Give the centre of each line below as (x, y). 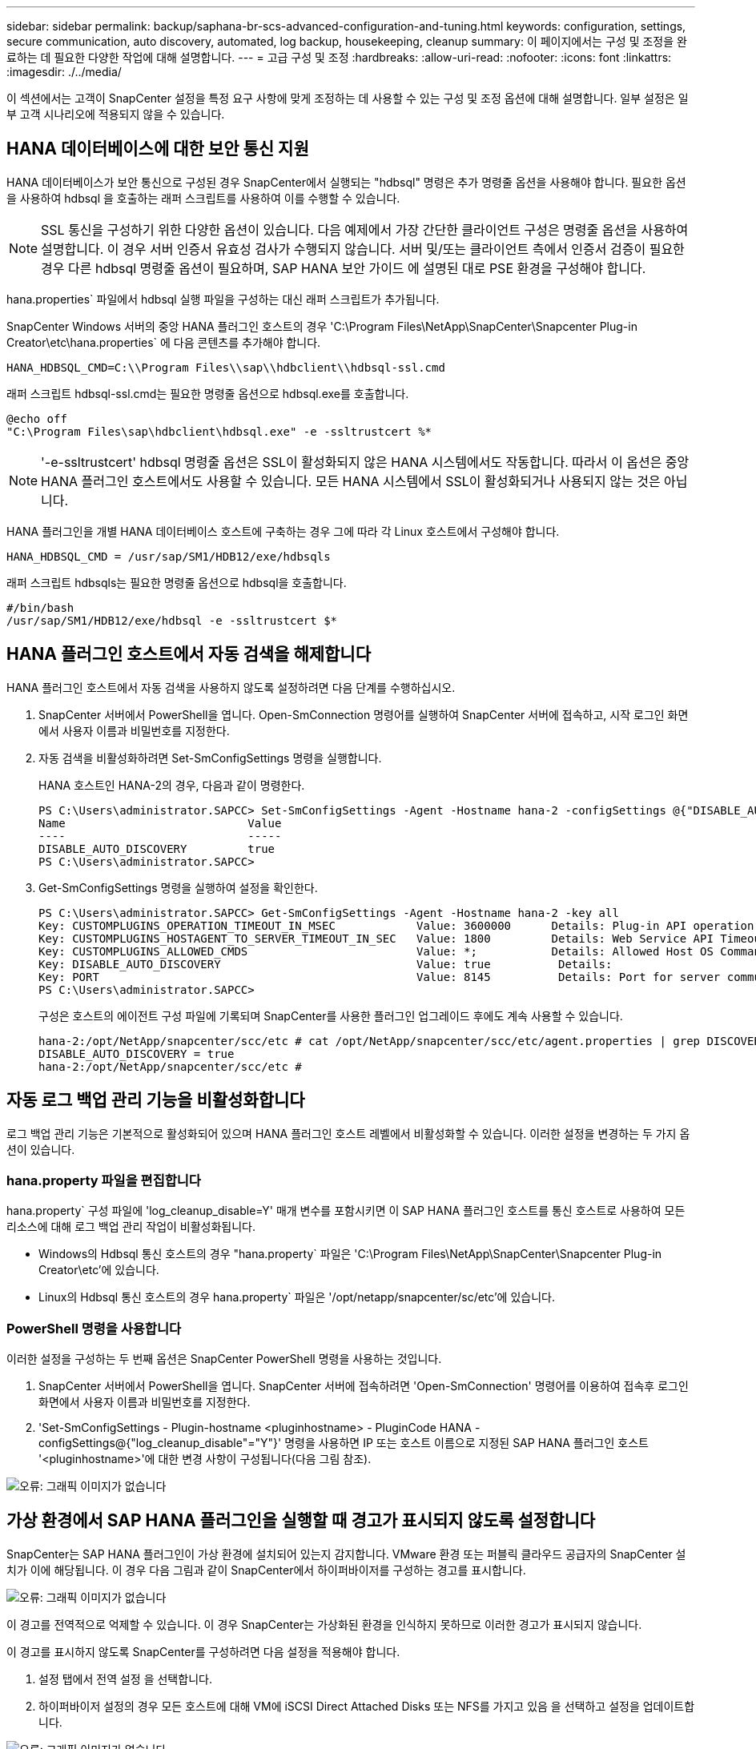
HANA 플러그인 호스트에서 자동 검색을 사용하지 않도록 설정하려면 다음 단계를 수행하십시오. (231, 687)
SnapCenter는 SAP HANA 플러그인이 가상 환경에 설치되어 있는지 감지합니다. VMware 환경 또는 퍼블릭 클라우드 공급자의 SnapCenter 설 (346, 1554)
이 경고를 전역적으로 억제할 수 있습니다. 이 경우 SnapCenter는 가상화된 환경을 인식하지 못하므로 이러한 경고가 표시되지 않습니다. (324, 1624)
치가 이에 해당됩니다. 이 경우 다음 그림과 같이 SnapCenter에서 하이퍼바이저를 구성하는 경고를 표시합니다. (266, 1570)
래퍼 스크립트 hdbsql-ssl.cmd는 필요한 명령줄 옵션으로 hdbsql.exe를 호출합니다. (208, 393)
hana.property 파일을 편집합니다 (104, 1180)
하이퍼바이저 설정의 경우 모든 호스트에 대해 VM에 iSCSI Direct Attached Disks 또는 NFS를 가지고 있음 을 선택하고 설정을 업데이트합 (367, 1706)
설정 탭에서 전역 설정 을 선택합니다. (125, 1679)
